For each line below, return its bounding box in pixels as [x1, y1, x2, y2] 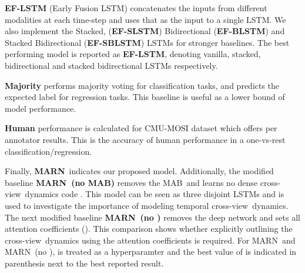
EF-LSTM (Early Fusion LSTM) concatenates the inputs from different [5, 2, 267, 14]
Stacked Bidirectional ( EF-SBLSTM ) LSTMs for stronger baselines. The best [5, 36, 290, 48]
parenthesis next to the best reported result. [5, 257, 164, 269]
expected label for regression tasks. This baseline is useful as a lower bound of [5, 91, 285, 103]
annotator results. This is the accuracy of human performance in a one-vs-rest [5, 133, 286, 145]
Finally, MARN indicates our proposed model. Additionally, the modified [5, 165, 274, 177]
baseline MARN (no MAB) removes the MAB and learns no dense [5, 176, 258, 188]
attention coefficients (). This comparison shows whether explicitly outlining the [5, 222, 293, 235]
